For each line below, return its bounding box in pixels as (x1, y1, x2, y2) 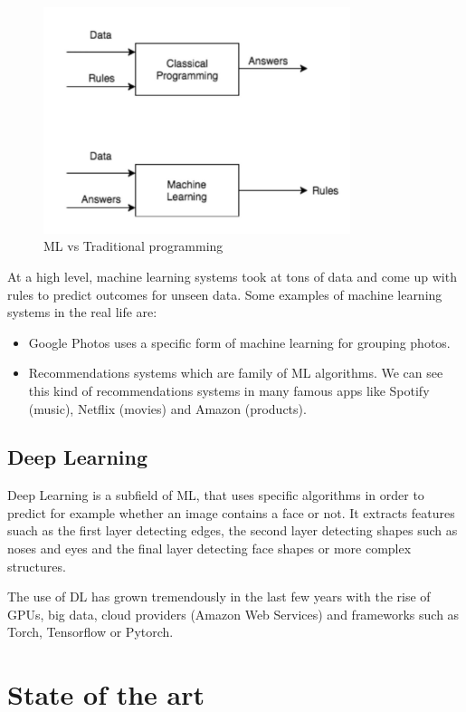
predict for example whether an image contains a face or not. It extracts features (7, 503, 455, 522)
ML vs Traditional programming (43, 236, 223, 255)
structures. (7, 556, 66, 575)
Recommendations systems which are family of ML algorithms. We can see (28, 363, 443, 382)
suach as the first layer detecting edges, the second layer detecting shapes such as (7, 521, 458, 540)
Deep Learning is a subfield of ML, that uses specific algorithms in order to (7, 486, 424, 505)
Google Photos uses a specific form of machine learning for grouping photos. (28, 332, 451, 351)
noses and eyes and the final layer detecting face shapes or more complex (7, 539, 412, 558)
